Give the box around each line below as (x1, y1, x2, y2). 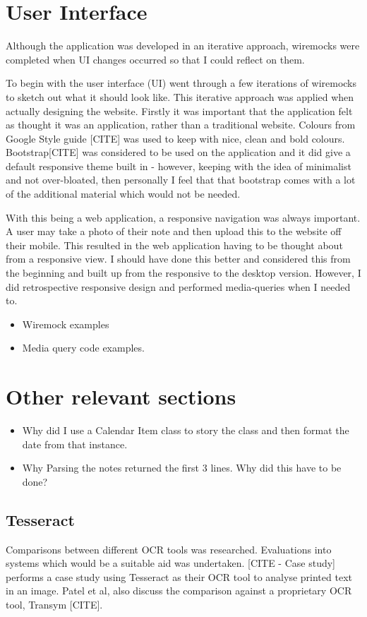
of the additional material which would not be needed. (6, 186, 241, 201)
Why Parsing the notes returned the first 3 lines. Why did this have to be (22, 460, 342, 475)
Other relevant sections (6, 382, 236, 411)
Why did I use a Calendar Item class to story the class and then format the (22, 423, 349, 438)
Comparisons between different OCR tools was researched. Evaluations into (6, 541, 332, 556)
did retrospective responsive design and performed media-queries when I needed (6, 279, 351, 294)
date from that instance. (22, 436, 128, 451)
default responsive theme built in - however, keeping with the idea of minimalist (6, 158, 351, 173)
